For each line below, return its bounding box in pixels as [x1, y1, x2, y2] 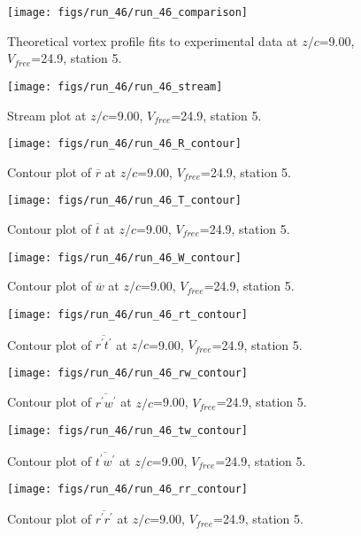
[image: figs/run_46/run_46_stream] [7, 80, 223, 93]
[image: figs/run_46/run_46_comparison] [7, 6, 249, 19]
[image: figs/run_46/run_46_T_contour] [7, 194, 242, 207]
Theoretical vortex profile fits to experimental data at [7, 31, 298, 50]
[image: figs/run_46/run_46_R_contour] [7, 137, 242, 151]
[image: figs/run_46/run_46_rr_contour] [7, 483, 249, 496]
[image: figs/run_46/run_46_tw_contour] [7, 424, 249, 438]
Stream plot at [7, 105, 87, 124]
